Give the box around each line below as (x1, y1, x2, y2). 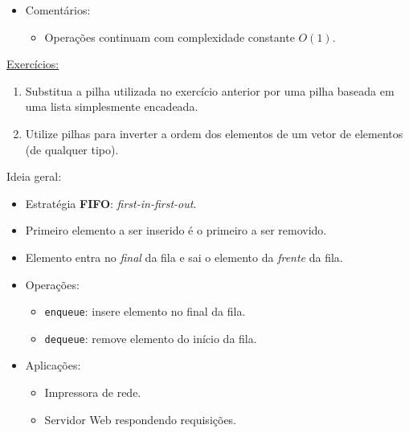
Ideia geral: (6, 168, 62, 185)
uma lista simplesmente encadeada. (25, 98, 198, 115)
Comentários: (25, 2, 91, 18)
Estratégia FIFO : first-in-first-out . (25, 194, 197, 211)
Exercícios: (6, 55, 59, 72)
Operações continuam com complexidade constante (44, 28, 295, 45)
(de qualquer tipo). (25, 141, 119, 157)
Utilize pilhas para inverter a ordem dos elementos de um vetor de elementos (25, 125, 403, 141)
